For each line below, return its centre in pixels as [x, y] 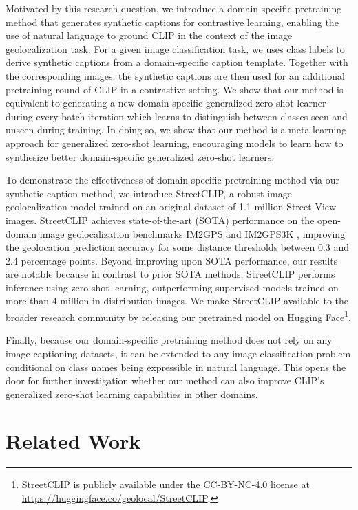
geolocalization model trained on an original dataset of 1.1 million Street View [171, 207]
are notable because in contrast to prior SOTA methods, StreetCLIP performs [170, 274]
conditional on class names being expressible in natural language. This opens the [176, 367]
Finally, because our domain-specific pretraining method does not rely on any [169, 340]
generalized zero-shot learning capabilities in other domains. [132, 393]
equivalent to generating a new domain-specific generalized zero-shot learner [166, 103]
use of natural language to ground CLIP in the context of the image [149, 35]
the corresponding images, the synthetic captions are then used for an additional [175, 75]
